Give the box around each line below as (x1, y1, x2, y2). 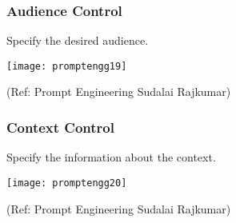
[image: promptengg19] (6, 60, 127, 72)
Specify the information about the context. (6, 149, 216, 165)
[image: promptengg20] (6, 177, 127, 189)
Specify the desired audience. (6, 32, 149, 49)
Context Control (6, 117, 114, 137)
